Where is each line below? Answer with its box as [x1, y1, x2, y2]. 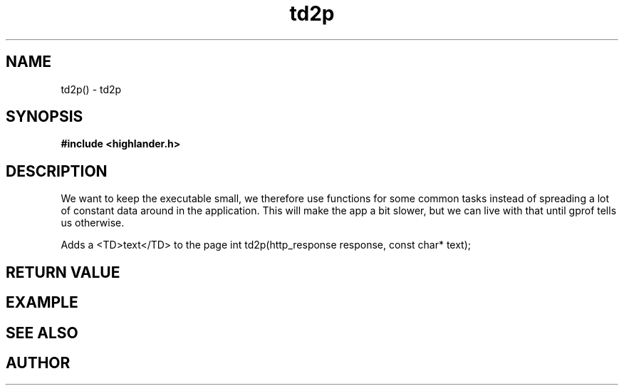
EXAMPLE [6, 293, 78, 312]
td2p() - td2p [61, 83, 122, 95]
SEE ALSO [6, 323, 78, 342]
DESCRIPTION [6, 162, 108, 180]
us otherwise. [61, 217, 125, 229]
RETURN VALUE [6, 263, 120, 281]
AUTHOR [6, 353, 71, 372]
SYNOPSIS [6, 108, 83, 126]
